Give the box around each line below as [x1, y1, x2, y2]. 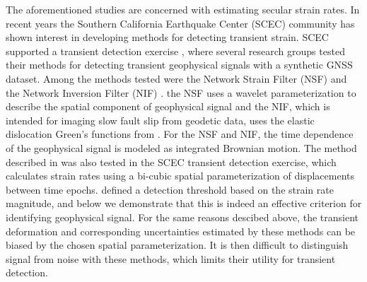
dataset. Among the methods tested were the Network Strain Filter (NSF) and [6, 71, 347, 86]
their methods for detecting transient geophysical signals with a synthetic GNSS [6, 57, 353, 72]
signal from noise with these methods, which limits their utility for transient [6, 251, 336, 266]
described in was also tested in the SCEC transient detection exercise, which [6, 154, 337, 169]
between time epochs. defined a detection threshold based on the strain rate [6, 182, 334, 196]
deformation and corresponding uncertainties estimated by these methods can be [6, 223, 356, 238]
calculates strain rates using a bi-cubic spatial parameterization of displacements [6, 168, 355, 183]
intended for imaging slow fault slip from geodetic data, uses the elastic [6, 112, 315, 127]
